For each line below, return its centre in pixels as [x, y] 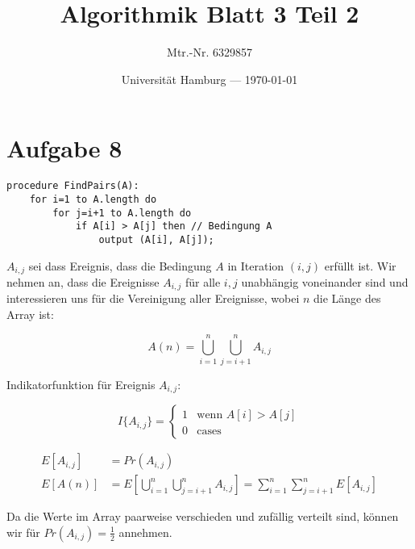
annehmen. [145, 532]
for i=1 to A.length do [93, 199]
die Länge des [347, 298]
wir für [23, 532]
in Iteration [256, 265]
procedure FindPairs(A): [73, 186]
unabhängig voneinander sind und [325, 281]
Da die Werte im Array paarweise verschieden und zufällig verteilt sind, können [203, 516]
